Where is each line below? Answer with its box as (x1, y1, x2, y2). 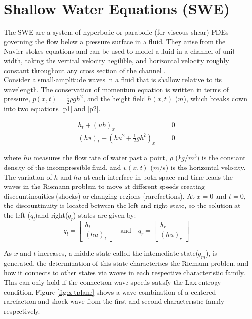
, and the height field (83, 94, 145, 104)
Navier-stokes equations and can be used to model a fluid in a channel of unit (4, 46, 235, 56)
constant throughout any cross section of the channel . (4, 65, 166, 75)
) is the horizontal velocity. (165, 162, 246, 172)
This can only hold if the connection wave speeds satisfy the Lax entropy (4, 277, 221, 287)
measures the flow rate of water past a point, (34, 152, 167, 163)
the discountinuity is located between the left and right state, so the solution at (4, 200, 241, 210)
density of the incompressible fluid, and (4, 162, 121, 172)
